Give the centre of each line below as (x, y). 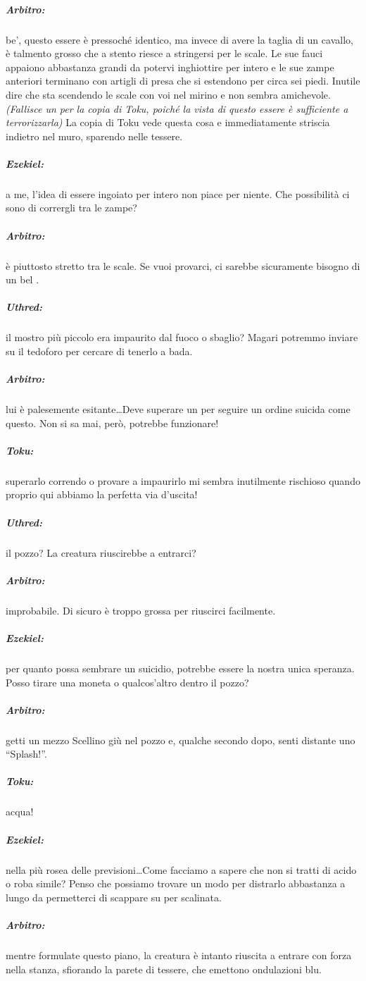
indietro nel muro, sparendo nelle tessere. (94, 136)
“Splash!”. (26, 754)
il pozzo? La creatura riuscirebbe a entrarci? (101, 552)
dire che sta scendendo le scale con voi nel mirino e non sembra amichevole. (168, 94)
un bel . (23, 279)
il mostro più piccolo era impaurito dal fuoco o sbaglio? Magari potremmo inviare (182, 337)
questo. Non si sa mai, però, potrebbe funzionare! (112, 422)
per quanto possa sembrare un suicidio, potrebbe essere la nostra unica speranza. (180, 668)
